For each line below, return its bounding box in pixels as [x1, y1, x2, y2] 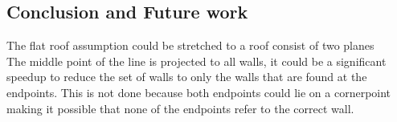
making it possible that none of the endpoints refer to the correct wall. [6, 100, 354, 116]
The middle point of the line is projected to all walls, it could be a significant [6, 52, 387, 69]
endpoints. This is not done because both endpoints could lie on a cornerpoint [6, 83, 391, 100]
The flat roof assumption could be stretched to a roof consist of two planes [6, 37, 374, 54]
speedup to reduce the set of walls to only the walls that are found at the [6, 68, 367, 85]
